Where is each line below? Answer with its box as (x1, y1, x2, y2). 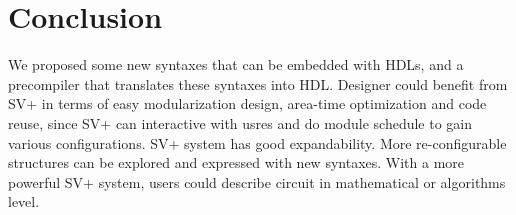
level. (8, 191, 40, 212)
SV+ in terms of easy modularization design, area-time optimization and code (8, 93, 487, 114)
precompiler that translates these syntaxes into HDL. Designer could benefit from (8, 73, 508, 94)
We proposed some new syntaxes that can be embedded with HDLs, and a (8, 54, 464, 75)
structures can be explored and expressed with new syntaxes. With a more (8, 152, 465, 173)
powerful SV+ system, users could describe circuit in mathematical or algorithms (8, 171, 506, 192)
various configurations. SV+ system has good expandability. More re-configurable (8, 132, 507, 153)
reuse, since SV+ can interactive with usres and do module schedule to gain (8, 112, 473, 133)
